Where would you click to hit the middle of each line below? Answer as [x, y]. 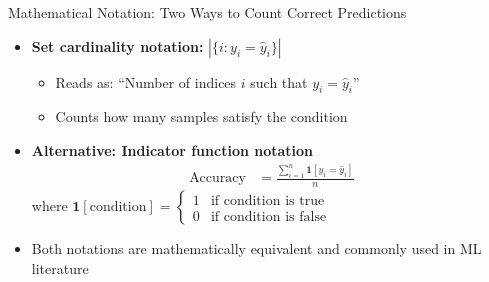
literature [60, 267]
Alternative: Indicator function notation [172, 149]
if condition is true [267, 200]
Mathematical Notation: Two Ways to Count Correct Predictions [207, 12]
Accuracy [217, 178]
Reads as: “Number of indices [146, 81]
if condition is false [268, 216]
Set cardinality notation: [117, 45]
